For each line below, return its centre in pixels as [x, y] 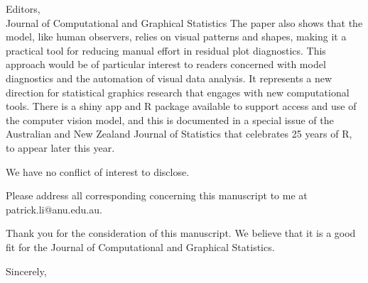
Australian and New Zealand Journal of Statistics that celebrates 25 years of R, [179, 134]
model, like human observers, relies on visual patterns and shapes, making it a [176, 37]
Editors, [23, 9]
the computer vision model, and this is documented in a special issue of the [170, 120]
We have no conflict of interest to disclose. [98, 171]
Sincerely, [26, 271]
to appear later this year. [60, 147]
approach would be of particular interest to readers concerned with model [166, 64]
